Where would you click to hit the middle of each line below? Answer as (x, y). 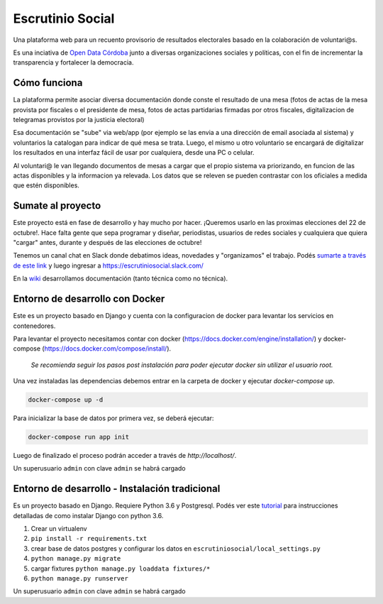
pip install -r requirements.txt (89, 539)
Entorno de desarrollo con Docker (89, 299)
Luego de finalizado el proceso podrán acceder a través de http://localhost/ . (125, 456)
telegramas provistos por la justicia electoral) (79, 120)
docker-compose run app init (79, 437)
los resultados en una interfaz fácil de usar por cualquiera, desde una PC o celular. (134, 153)
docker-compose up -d (66, 400)
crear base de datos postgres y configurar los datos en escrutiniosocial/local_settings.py (176, 548)
